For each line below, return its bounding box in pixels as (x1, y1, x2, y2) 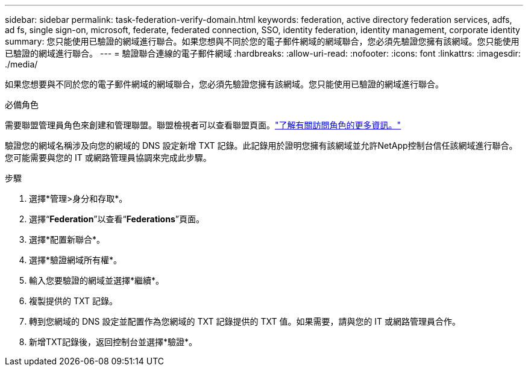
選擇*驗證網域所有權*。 (29, 255, 122, 265)
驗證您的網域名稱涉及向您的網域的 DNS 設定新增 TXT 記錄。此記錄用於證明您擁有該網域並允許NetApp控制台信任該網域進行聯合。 (5, 140, 518, 151)
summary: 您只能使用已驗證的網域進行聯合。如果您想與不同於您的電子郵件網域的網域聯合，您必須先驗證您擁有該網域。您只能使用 (5, 36, 520, 46)
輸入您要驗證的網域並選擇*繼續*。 (29, 275, 165, 285)
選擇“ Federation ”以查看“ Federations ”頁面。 (29, 214, 204, 224)
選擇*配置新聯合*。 (29, 234, 105, 245)
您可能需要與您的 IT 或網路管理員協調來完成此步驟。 (5, 152, 212, 163)
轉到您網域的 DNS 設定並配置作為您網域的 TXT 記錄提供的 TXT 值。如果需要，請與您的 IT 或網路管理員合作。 (29, 316, 461, 326)
